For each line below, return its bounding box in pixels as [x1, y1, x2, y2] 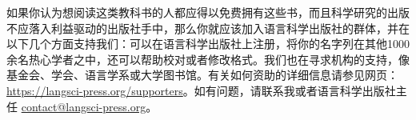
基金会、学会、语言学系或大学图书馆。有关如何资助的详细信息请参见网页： [6, 66, 398, 83]
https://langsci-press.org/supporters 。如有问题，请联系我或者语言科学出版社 [6, 82, 396, 98]
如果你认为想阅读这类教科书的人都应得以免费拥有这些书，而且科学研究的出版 [6, 4, 410, 20]
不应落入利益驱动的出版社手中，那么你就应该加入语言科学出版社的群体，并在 [6, 19, 410, 36]
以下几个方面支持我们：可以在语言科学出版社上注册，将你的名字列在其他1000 [6, 35, 410, 52]
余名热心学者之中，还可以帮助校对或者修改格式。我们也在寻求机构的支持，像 [6, 50, 410, 67]
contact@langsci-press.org [21, 98, 146, 114]
